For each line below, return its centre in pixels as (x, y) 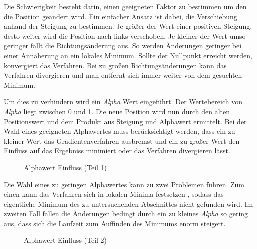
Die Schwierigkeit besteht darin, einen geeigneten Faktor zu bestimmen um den (125, 6)
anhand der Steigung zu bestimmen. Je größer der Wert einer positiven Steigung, (128, 26)
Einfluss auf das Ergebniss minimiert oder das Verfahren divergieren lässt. (117, 151)
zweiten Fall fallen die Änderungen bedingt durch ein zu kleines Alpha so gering (126, 214)
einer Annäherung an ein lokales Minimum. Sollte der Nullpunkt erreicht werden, (128, 55)
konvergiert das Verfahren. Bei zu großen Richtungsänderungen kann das (115, 65)
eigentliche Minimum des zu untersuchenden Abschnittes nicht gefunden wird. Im (129, 204)
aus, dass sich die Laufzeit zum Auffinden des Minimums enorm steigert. (115, 223)
